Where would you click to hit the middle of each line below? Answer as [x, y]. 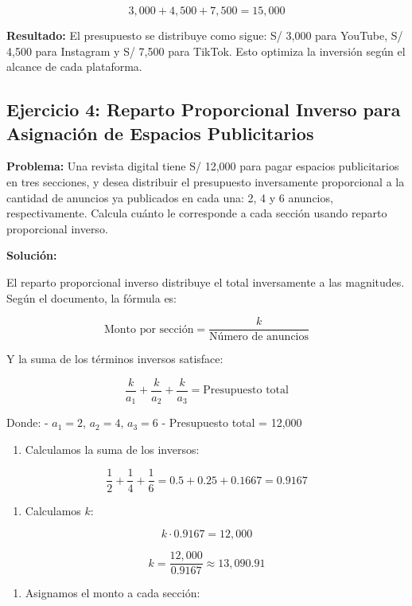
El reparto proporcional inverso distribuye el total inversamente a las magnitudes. [206, 281]
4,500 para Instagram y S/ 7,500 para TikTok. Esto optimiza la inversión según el [206, 51]
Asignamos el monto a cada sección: [113, 593]
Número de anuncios [259, 337]
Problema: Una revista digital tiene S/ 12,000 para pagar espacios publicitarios [203, 166]
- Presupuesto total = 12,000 [232, 422]
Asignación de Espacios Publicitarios [160, 133]
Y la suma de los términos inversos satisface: [115, 359]
